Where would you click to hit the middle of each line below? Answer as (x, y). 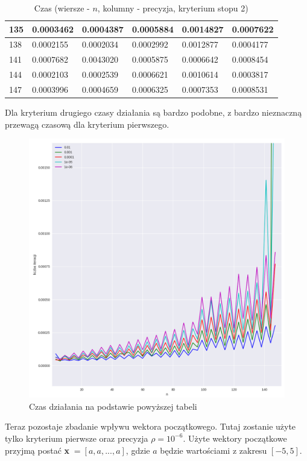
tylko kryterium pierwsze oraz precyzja (77, 438)
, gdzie (138, 450)
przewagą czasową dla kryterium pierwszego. (87, 124)
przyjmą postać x (37, 450)
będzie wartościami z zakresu (214, 450)
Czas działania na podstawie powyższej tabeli (113, 406)
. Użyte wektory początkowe (235, 438)
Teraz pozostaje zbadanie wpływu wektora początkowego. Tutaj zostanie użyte (150, 426)
